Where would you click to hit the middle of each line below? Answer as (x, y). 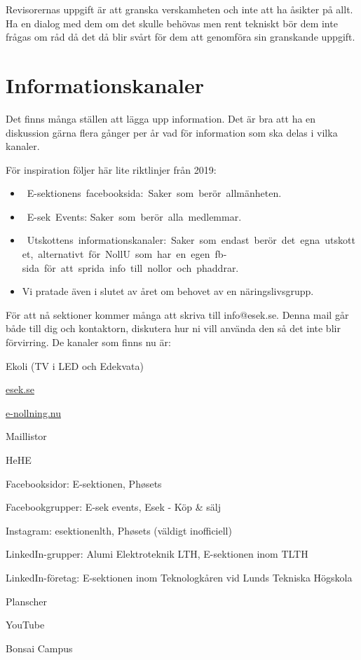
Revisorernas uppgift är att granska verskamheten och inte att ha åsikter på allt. (179, 9)
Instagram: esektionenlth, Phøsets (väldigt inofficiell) (119, 530)
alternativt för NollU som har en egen (124, 254)
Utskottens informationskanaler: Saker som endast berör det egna (173, 240)
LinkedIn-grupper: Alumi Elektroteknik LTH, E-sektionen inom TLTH (157, 554)
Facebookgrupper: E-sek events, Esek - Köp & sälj (114, 507)
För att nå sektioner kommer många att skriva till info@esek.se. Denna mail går (177, 314)
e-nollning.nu (33, 412)
